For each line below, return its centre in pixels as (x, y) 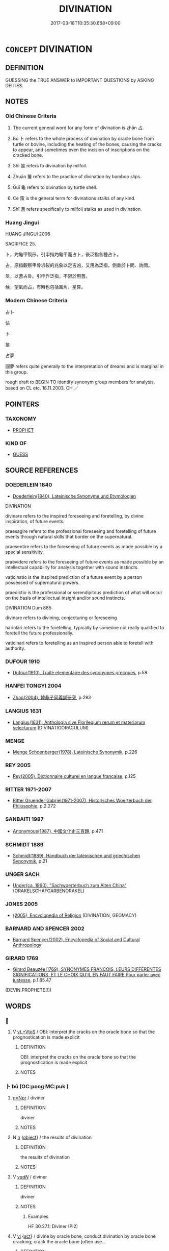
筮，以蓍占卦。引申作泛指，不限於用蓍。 (48, 276)
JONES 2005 (22, 904)
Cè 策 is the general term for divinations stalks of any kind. (74, 198)
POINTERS (22, 404)
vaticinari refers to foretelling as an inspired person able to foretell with (79, 643)
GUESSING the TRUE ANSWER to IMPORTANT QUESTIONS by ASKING (80, 80)
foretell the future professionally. (39, 633)
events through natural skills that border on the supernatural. (69, 536)
